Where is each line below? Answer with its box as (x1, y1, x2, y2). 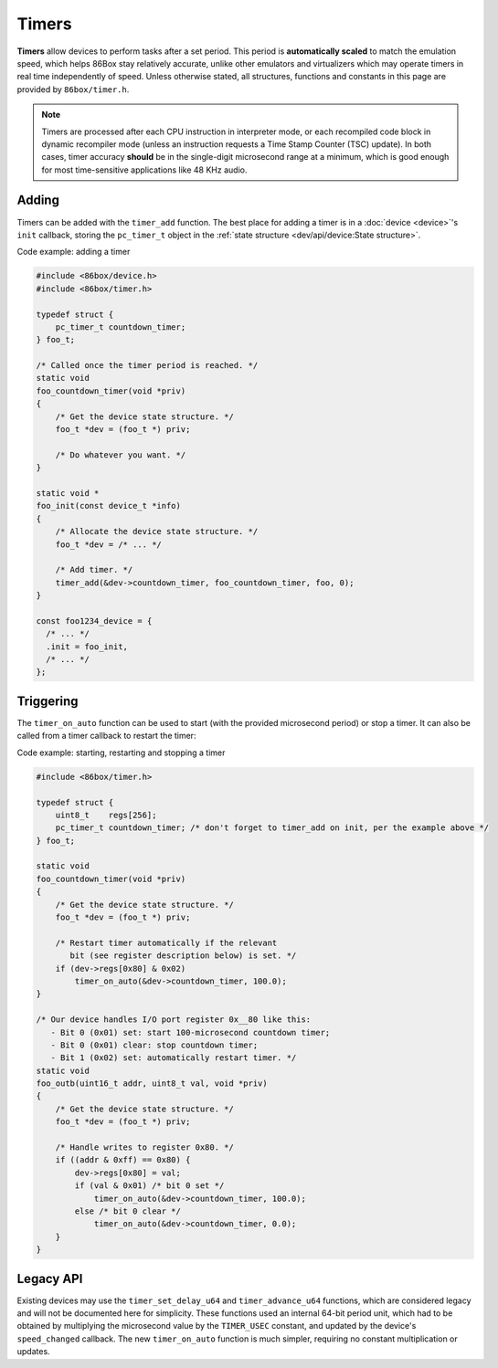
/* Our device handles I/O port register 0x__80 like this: (36, 1015, 312, 1025)
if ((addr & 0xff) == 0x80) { (55, 1155, 191, 1165)
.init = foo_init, (46, 641, 128, 652)
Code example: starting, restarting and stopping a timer (16, 747, 226, 758)
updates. (16, 1346, 50, 1357)
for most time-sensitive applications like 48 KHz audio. (41, 164, 248, 175)
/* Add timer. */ (55, 564, 133, 575)
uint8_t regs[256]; (55, 809, 157, 820)
